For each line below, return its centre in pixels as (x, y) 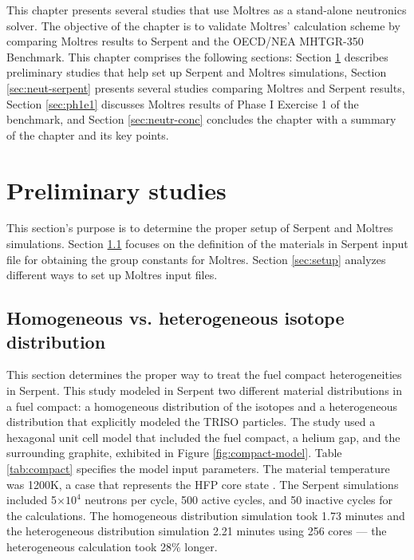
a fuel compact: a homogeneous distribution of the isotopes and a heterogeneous (202, 406)
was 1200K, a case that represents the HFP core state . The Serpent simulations (203, 484)
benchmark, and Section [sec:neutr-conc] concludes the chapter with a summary (201, 119)
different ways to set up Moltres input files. (112, 275)
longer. (201, 546)
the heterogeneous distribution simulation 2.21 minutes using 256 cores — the (197, 531)
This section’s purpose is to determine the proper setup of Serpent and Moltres (200, 228)
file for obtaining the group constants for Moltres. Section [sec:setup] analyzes (196, 259)
